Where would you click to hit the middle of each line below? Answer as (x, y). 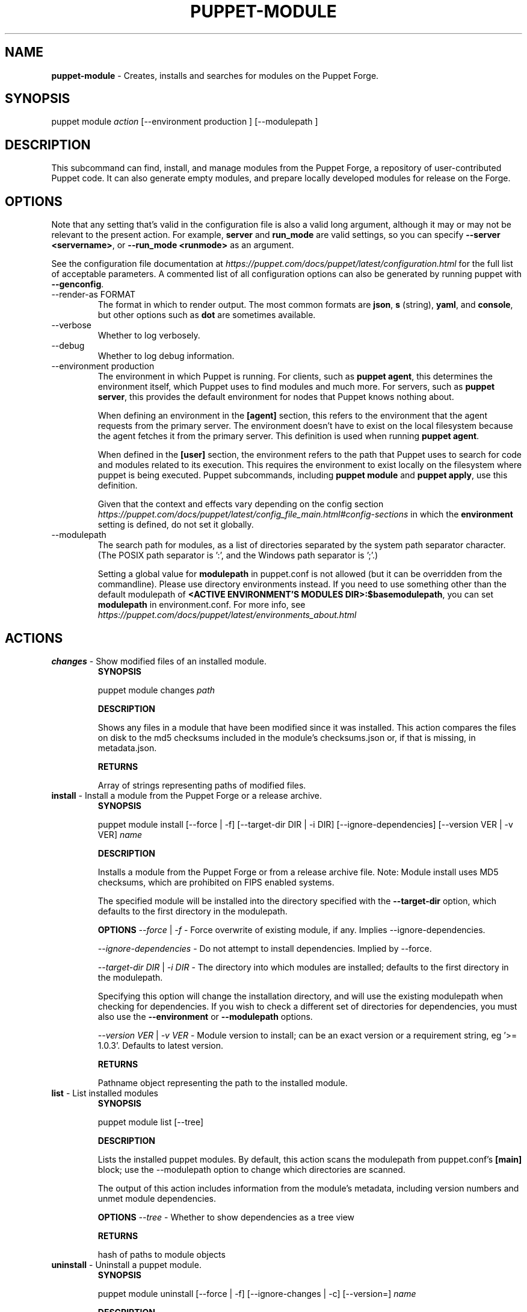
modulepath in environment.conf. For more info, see (202, 605)
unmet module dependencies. (157, 1198)
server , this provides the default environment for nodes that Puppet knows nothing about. (276, 397)
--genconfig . (78, 284)
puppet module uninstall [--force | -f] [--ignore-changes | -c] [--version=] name (257, 1293)
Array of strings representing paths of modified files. (202, 785)
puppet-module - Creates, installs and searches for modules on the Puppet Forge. (215, 75)
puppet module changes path (156, 690)
